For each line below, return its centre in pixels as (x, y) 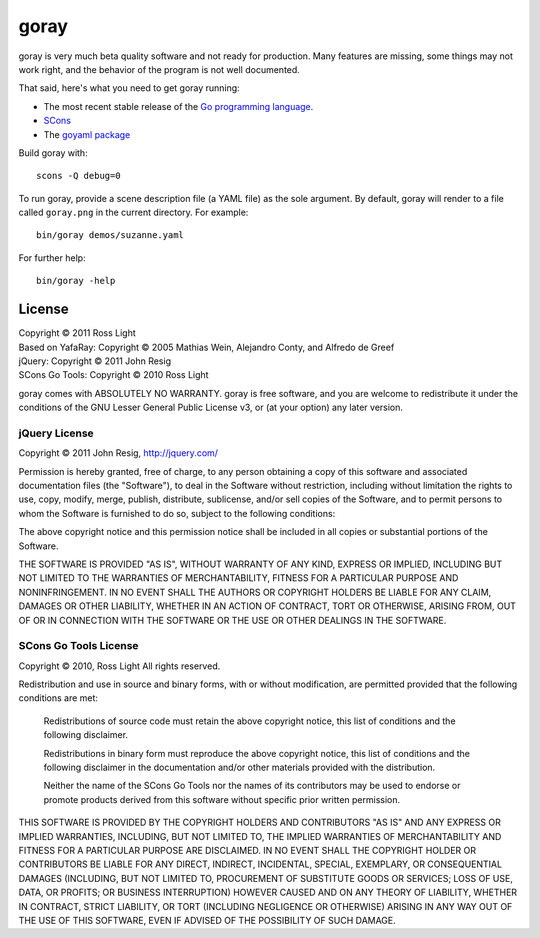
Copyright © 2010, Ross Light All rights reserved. (119, 666)
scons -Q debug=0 (78, 176)
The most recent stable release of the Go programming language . (178, 106)
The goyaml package (87, 134)
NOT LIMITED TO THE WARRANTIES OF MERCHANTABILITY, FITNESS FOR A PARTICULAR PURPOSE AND (238, 578)
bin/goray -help (76, 281)
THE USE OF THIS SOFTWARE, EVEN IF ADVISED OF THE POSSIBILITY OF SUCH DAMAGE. (207, 920)
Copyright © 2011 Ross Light (77, 333)
